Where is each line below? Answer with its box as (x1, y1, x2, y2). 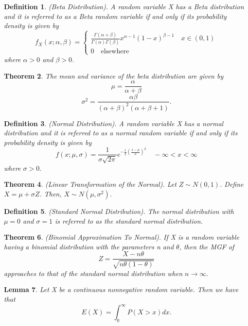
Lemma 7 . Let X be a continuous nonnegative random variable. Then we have (4, 284, 239, 294)
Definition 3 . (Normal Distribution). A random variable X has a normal (4, 118, 224, 128)
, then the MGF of (179, 241, 234, 251)
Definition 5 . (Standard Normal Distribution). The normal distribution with (4, 206, 234, 216)
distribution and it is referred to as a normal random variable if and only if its (4, 128, 238, 138)
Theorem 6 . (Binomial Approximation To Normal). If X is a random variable (4, 232, 239, 242)
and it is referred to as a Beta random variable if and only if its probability (4, 11, 227, 21)
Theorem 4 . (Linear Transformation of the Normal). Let (4, 179, 177, 189)
